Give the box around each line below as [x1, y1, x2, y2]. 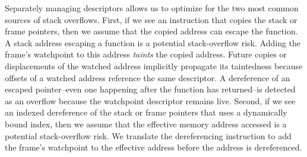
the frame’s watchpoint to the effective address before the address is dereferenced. [5, 141, 302, 153]
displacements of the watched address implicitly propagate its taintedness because [5, 59, 303, 72]
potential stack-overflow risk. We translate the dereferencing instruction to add [5, 129, 292, 142]
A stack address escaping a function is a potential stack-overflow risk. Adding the [5, 36, 301, 49]
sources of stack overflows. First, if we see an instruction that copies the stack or [5, 13, 297, 25]
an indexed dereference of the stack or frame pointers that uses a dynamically [5, 106, 287, 118]
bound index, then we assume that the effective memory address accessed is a [5, 117, 287, 130]
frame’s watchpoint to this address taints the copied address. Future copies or [5, 48, 287, 60]
